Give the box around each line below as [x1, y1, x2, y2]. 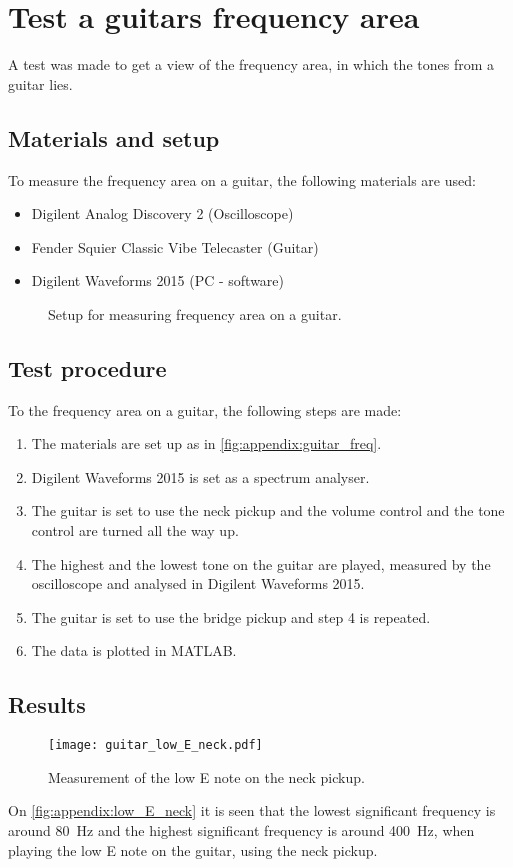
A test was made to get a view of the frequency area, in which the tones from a [8, 54, 494, 75]
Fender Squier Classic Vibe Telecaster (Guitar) [31, 236, 319, 257]
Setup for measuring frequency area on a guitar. [48, 303, 342, 324]
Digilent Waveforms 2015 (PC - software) [31, 270, 285, 291]
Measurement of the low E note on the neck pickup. [48, 766, 365, 787]
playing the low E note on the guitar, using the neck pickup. [8, 839, 378, 860]
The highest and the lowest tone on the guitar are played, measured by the [31, 553, 491, 574]
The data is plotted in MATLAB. [31, 640, 237, 661]
